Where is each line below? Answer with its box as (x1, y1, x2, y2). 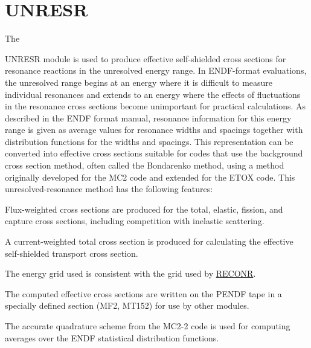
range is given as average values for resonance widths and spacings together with (5, 123, 303, 136)
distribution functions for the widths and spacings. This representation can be (5, 135, 293, 147)
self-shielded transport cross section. (5, 246, 138, 259)
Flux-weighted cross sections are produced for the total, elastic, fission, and (5, 202, 283, 215)
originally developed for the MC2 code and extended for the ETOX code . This (5, 170, 295, 183)
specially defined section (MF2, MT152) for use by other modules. (5, 299, 249, 312)
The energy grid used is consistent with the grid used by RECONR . (5, 267, 256, 280)
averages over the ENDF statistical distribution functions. (5, 331, 219, 344)
